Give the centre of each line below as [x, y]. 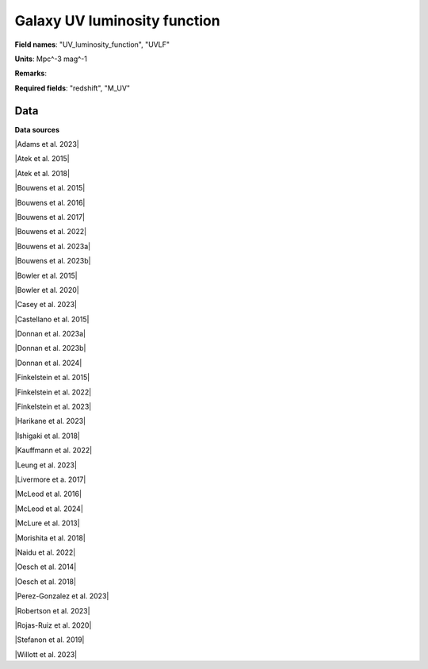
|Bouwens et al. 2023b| [53, 261]
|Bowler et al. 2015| [46, 275]
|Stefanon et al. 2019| [50, 640]
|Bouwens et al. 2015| [50, 188]
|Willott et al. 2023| [46, 654]
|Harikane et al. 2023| [50, 421]
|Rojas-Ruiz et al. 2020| [53, 625]
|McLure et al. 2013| [47, 523]
